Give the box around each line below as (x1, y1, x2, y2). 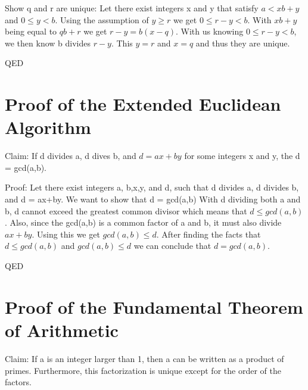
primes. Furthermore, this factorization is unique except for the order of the (5, 364, 281, 376)
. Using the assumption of (55, 13, 149, 26)
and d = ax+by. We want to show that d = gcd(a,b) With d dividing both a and (5, 193, 301, 205)
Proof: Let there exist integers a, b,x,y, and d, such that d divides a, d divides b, (5, 181, 299, 194)
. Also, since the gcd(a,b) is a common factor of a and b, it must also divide (5, 216, 282, 229)
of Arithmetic (5, 318, 119, 342)
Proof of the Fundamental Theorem (5, 294, 303, 319)
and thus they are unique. (195, 36, 290, 49)
